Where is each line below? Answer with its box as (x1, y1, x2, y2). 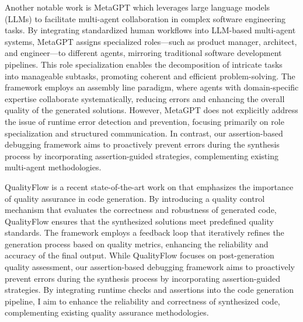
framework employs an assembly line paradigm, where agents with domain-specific (5, 81, 299, 93)
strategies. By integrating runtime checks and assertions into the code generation (5, 283, 294, 296)
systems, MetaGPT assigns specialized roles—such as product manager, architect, (5, 35, 297, 47)
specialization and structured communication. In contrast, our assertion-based (5, 127, 283, 139)
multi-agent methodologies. (5, 161, 102, 173)
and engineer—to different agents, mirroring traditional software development (5, 47, 282, 59)
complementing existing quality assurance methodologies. (5, 306, 209, 318)
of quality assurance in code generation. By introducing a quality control (5, 192, 265, 204)
